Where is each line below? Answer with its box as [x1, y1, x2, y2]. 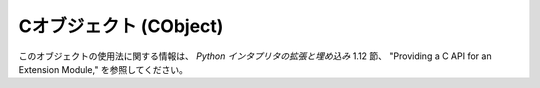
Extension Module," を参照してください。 [18, 63, 189, 75]
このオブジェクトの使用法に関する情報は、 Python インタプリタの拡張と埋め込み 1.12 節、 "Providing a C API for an [18, 50, 492, 62]
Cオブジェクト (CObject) [18, 15, 224, 37]
